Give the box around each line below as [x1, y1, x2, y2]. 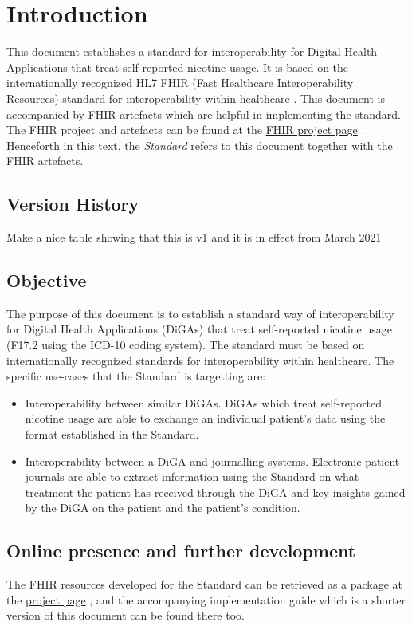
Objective [6, 268, 87, 293]
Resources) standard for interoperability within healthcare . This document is [6, 89, 385, 106]
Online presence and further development [6, 538, 356, 563]
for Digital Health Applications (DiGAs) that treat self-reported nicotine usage [6, 321, 392, 337]
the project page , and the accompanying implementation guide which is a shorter [6, 591, 406, 608]
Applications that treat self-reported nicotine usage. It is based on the [6, 58, 349, 75]
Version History [6, 191, 139, 216]
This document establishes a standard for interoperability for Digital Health [6, 43, 378, 60]
